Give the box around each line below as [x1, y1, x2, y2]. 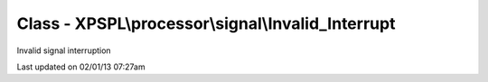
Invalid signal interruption [16, 45, 112, 56]
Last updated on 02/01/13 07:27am [16, 61, 145, 72]
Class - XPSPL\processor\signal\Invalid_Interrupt [16, 14, 396, 33]
